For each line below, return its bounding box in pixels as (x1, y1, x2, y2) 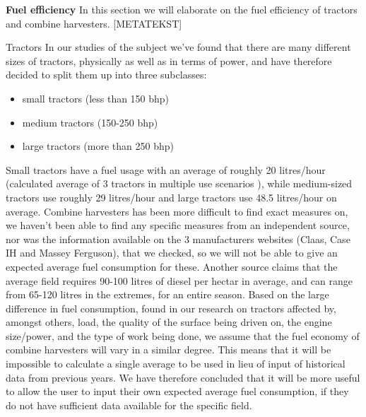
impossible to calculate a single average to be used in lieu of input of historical (6, 356, 346, 371)
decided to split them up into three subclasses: (6, 67, 207, 82)
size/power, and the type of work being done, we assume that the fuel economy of (6, 328, 360, 343)
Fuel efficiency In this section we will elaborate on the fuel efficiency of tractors (6, 2, 358, 16)
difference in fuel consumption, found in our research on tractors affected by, (6, 300, 336, 315)
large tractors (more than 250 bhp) (22, 139, 174, 153)
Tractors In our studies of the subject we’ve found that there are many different (6, 40, 351, 54)
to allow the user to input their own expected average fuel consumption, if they (6, 384, 349, 399)
